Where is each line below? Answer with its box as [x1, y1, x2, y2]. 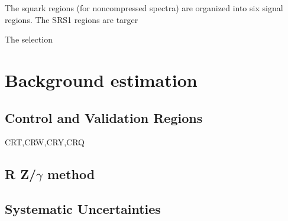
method [47, 165, 95, 183]
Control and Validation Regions [5, 108, 203, 126]
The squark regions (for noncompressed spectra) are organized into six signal [5, 2, 283, 14]
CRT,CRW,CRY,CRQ [5, 136, 85, 148]
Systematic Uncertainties [5, 200, 161, 218]
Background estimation [5, 67, 198, 92]
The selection [5, 33, 53, 45]
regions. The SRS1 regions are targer [5, 13, 138, 25]
